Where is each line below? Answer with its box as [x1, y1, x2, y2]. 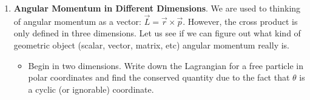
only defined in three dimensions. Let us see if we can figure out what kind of [13, 27, 301, 39]
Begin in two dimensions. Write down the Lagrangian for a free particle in [28, 59, 304, 72]
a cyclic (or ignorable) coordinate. [28, 82, 154, 95]
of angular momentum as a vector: [13, 15, 141, 27]
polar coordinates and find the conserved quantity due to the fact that [28, 71, 290, 84]
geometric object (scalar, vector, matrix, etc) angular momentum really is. [13, 39, 289, 51]
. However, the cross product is [183, 15, 298, 27]
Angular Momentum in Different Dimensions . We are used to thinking [13, 2, 301, 14]
